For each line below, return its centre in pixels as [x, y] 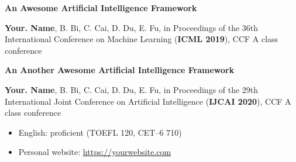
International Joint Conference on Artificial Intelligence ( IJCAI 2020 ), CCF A [148, 101]
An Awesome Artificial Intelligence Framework [101, 8]
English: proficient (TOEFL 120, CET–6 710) [100, 132]
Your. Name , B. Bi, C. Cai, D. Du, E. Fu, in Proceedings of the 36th [132, 27]
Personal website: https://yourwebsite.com [95, 152]
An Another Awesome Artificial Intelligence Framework [120, 70]
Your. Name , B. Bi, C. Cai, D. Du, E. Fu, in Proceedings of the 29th [132, 89]
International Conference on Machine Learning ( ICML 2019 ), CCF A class [142, 39]
